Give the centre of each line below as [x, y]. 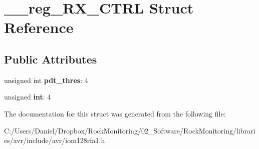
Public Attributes [51, 59]
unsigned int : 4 [28, 97]
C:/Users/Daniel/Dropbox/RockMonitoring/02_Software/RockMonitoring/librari [130, 130]
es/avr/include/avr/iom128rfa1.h [55, 140]
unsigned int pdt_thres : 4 [46, 80]
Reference [39, 27]
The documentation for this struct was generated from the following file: [115, 113]
